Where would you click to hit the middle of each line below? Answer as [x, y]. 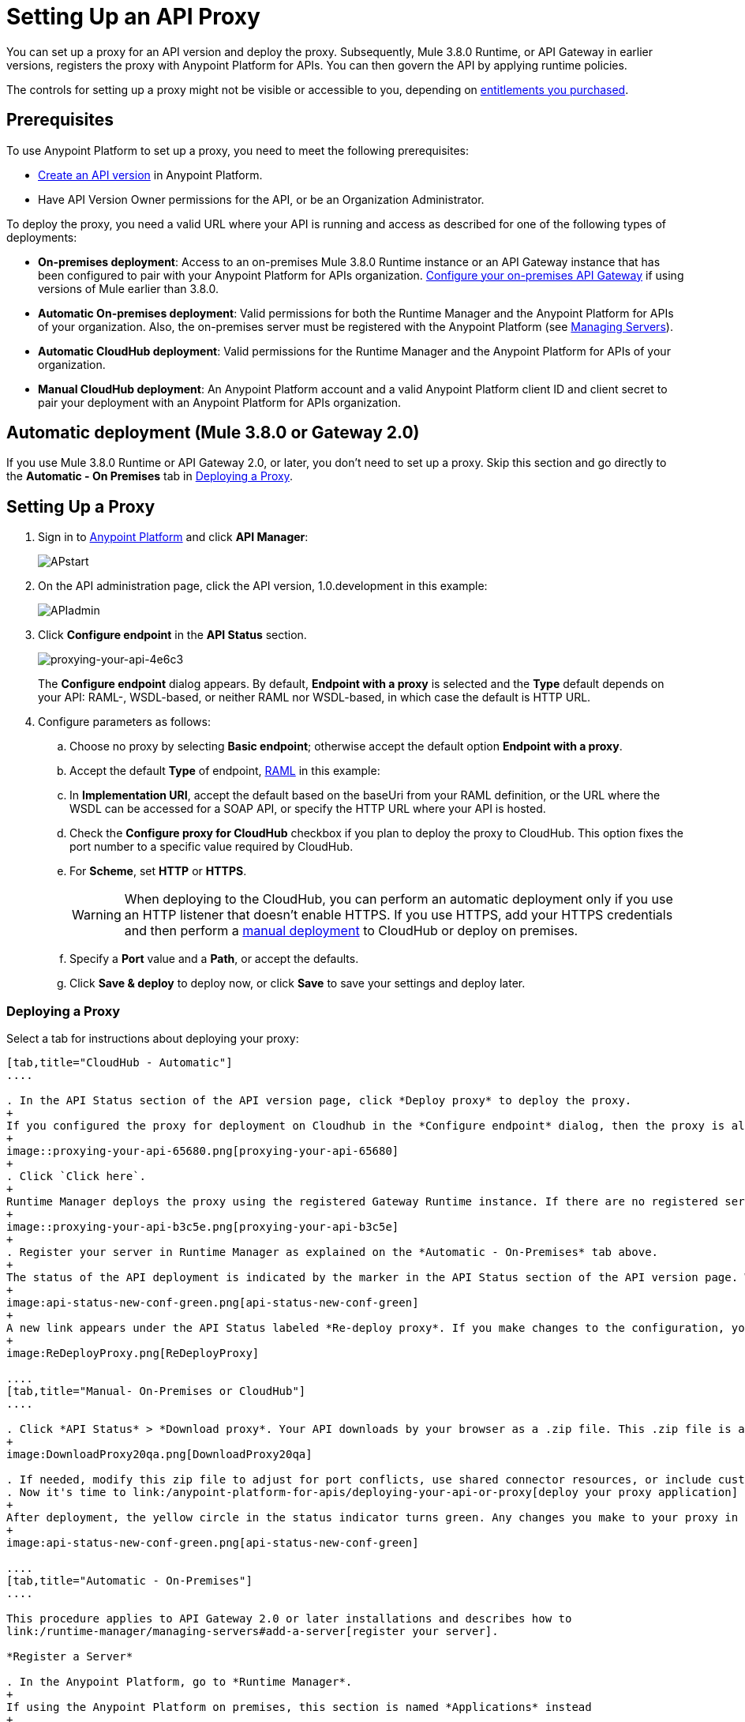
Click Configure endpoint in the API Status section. [172, 635]
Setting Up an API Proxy [133, 17]
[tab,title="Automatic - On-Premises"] [129, 1581]
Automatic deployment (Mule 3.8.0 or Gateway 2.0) [213, 433]
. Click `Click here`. [77, 1177]
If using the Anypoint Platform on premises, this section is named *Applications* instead [299, 1707]
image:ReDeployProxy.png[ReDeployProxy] [133, 1354]
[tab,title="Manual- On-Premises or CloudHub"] [156, 1391]
